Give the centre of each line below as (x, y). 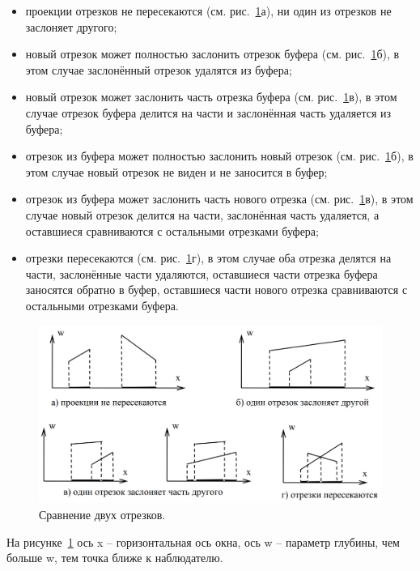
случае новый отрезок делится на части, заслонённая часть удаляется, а (202, 214)
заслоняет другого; (71, 26)
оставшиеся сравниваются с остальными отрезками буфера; (172, 230)
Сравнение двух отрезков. (102, 514)
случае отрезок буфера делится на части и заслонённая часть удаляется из (208, 112)
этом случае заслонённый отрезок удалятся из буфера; (159, 69)
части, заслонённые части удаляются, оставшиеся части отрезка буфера (202, 273)
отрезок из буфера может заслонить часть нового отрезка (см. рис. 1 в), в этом (219, 199)
